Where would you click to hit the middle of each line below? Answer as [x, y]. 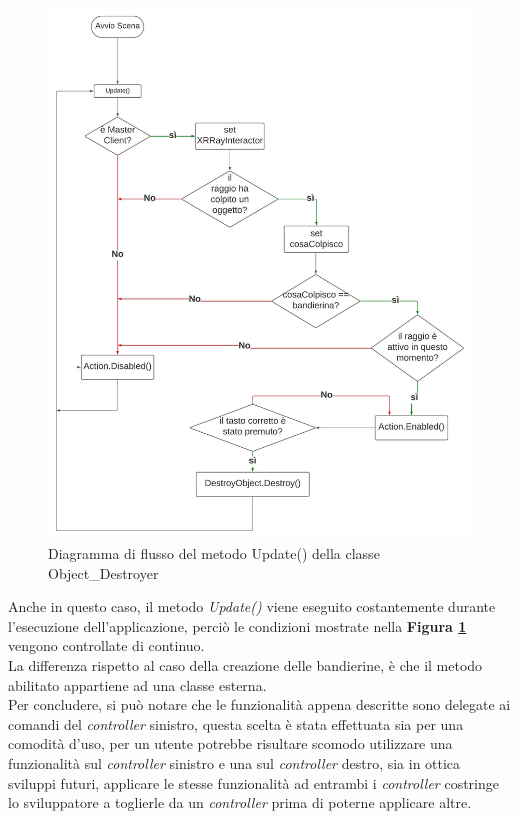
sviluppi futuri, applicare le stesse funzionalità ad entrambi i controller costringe [253, 782]
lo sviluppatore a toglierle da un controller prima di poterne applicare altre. [240, 802]
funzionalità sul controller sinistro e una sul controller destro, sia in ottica [234, 762]
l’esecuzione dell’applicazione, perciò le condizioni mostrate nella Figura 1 [237, 625]
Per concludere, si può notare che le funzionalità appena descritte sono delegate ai [259, 704]
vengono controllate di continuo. [106, 645]
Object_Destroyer [103, 572]
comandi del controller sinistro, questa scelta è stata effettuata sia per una [236, 723]
